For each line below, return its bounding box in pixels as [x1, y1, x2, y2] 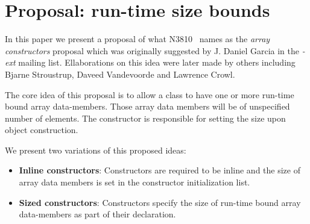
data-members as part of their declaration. [19, 208, 176, 220]
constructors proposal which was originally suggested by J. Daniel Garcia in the [5, 44, 299, 57]
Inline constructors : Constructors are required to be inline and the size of [19, 164, 300, 176]
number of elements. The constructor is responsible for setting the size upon [5, 111, 286, 124]
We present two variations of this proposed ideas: [5, 143, 186, 156]
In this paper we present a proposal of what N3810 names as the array [5, 33, 270, 45]
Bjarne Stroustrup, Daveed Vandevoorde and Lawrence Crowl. [5, 67, 235, 80]
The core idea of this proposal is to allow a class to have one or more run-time [5, 88, 294, 101]
